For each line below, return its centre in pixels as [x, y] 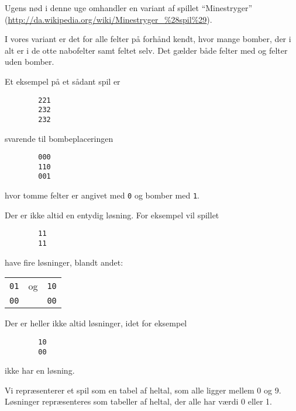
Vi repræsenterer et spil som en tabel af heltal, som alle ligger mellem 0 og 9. [143, 390]
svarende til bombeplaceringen [59, 138]
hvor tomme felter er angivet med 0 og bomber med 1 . [102, 195]
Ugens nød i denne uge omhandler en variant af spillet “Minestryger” [129, 8]
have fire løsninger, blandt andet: [64, 262]
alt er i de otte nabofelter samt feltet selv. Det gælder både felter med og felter [146, 50]
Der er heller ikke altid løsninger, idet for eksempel [96, 323]
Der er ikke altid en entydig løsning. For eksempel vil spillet [112, 215]
